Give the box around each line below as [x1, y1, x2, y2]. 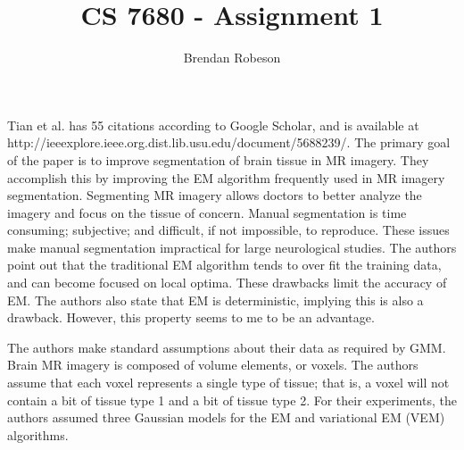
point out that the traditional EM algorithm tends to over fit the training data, [7, 255, 442, 274]
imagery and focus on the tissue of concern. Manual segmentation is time [7, 203, 407, 221]
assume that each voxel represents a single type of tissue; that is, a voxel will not [7, 373, 450, 392]
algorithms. [7, 425, 69, 444]
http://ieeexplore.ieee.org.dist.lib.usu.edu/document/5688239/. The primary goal [7, 133, 451, 152]
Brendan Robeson [183, 48, 281, 67]
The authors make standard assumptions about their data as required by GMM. [7, 337, 446, 356]
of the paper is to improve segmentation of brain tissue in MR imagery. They [7, 150, 429, 169]
